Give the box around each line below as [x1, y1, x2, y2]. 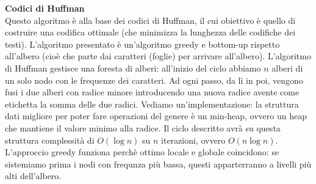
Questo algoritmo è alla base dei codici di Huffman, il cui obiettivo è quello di [5, 13, 296, 26]
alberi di [271, 61, 303, 74]
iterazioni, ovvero [161, 133, 226, 146]
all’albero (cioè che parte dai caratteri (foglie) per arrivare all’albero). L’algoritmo [5, 50, 311, 62]
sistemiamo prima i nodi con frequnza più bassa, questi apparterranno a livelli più [5, 157, 312, 170]
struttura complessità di [5, 133, 95, 146]
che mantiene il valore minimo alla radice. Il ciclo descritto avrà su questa [5, 121, 281, 134]
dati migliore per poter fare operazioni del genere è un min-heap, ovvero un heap [5, 109, 307, 122]
